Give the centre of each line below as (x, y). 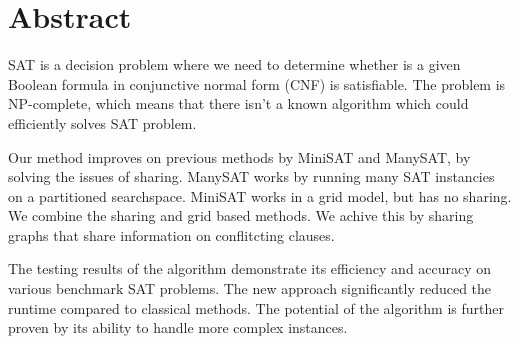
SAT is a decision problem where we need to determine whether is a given (234, 64)
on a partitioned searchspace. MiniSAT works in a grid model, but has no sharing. (260, 195)
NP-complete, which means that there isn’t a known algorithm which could (238, 103)
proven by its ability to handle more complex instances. (178, 327)
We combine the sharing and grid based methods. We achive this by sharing (241, 215)
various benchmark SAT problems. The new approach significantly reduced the (250, 288)
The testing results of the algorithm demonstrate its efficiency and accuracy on (250, 268)
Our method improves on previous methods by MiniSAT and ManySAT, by (239, 156)
